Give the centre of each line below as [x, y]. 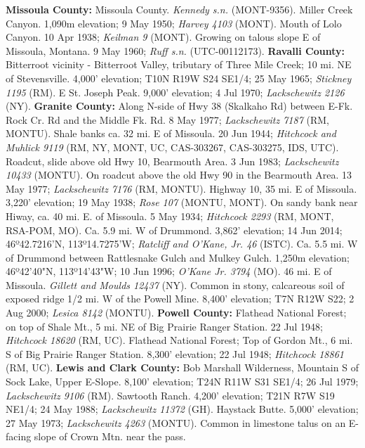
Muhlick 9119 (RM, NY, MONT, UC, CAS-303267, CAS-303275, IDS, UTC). [172, 147]
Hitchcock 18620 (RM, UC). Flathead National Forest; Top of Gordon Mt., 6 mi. [179, 340]
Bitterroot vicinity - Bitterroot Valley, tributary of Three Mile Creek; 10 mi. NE [179, 64]
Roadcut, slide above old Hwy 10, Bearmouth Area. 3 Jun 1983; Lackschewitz [172, 161]
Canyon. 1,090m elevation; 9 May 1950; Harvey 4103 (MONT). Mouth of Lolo [174, 23]
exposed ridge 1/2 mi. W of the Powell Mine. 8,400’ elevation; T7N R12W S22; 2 [180, 299]
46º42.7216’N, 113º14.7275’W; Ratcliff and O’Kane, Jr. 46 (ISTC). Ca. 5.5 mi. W [182, 244]
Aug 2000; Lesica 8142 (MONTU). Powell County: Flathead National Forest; [176, 313]
